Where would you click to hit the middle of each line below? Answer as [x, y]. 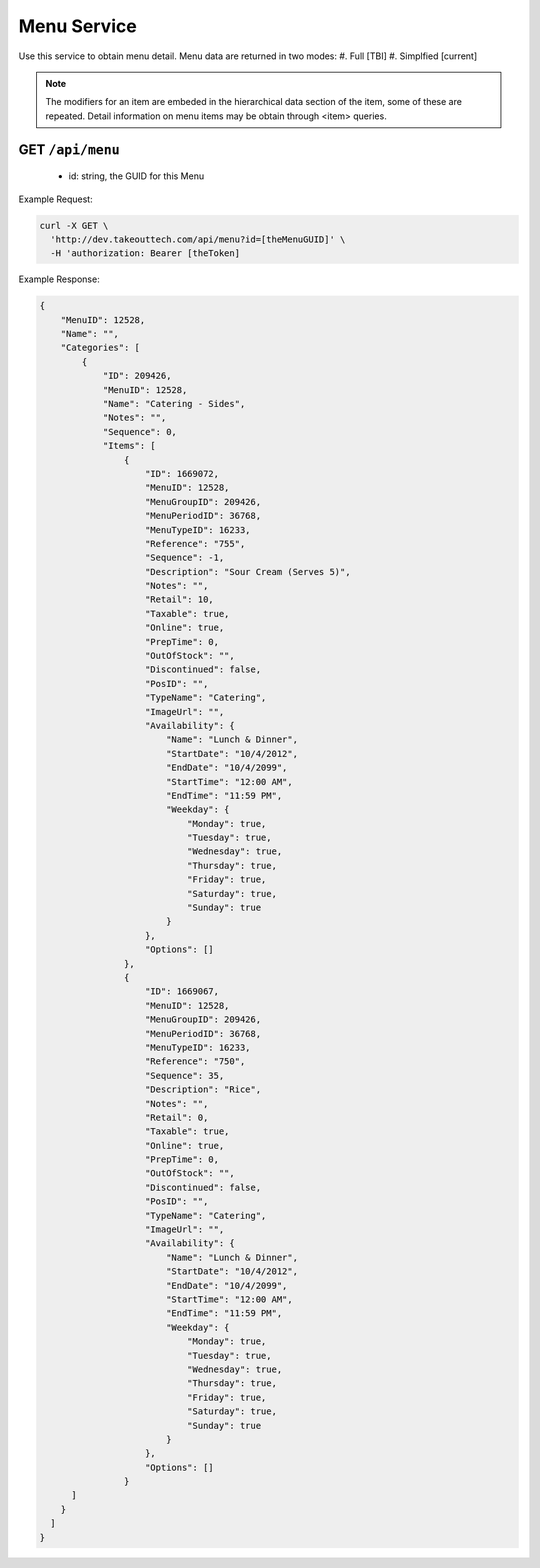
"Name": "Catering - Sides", [174, 403]
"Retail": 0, [177, 1117]
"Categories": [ [100, 348]
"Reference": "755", [195, 543]
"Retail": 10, [179, 599]
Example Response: [59, 279]
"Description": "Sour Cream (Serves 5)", [248, 571]
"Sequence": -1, [185, 558]
